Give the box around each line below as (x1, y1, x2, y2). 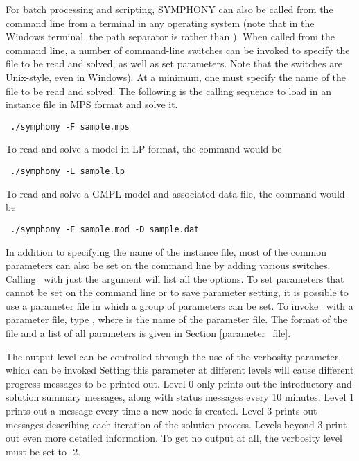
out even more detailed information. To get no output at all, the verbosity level (6, 430, 342, 445)
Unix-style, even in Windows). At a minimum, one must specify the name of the (6, 69, 347, 84)
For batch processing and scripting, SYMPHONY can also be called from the (6, 2, 333, 16)
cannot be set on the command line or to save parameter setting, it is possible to (6, 285, 349, 299)
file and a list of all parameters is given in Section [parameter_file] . (6, 326, 291, 340)
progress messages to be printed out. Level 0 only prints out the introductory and (6, 376, 352, 390)
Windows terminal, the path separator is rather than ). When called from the (6, 29, 335, 44)
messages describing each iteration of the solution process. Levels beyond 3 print (6, 417, 347, 431)
